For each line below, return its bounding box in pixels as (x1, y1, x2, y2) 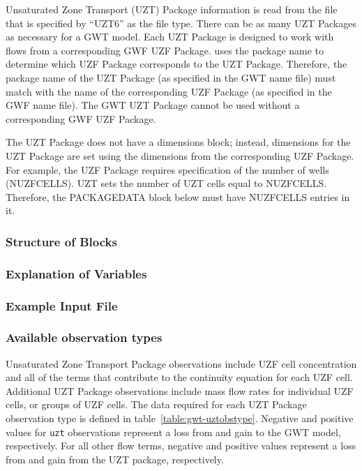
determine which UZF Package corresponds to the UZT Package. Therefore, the (6, 57, 347, 71)
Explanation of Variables (6, 264, 147, 282)
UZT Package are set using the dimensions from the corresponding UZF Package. (6, 148, 354, 163)
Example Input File (6, 297, 118, 314)
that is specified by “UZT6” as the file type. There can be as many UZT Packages (6, 15, 356, 30)
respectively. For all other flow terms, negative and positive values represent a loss (6, 438, 356, 453)
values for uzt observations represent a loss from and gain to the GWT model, (6, 424, 341, 439)
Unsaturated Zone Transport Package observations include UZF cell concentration (6, 356, 357, 371)
